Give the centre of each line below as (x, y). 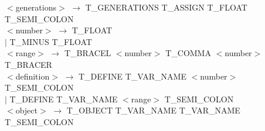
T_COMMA (188, 53)
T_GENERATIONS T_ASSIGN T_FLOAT (166, 7)
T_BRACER (28, 64)
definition (33, 76)
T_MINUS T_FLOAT (51, 41)
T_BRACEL (88, 53)
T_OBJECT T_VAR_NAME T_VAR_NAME (153, 110)
